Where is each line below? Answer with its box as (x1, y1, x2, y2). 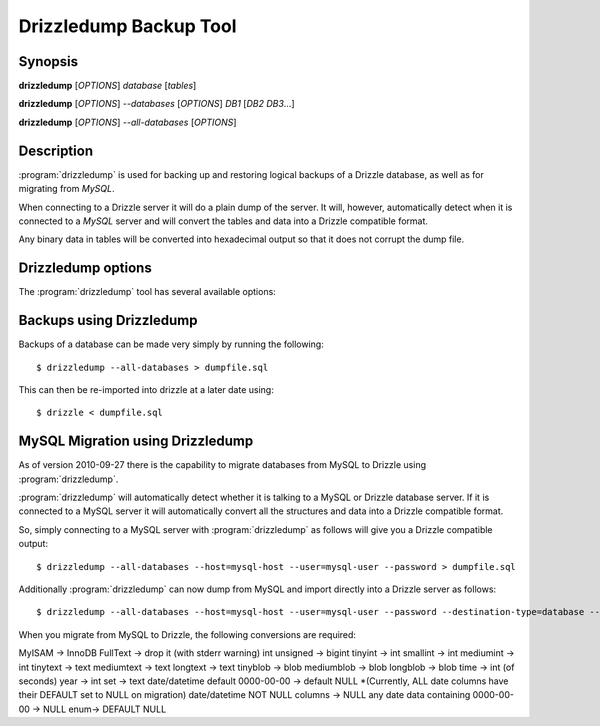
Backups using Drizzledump (18, 312, 198, 329)
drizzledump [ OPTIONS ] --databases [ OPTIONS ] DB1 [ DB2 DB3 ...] (18, 98, 295, 110)
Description (18, 142, 94, 159)
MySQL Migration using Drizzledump (18, 433, 254, 450)
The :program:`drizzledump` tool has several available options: (18, 286, 277, 298)
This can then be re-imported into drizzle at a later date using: (18, 383, 274, 395)
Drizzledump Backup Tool (18, 15, 237, 37)
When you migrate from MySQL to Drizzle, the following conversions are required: (18, 628, 357, 640)
